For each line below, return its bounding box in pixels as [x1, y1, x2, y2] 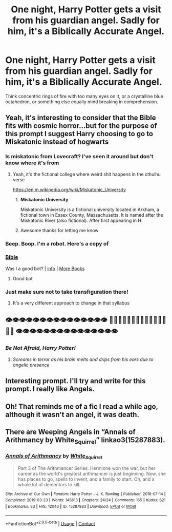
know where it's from [5, 159, 59, 166]
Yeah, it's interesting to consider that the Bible [5, 113, 156, 122]
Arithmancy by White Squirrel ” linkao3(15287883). [5, 435, 165, 446]
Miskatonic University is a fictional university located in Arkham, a [20, 206, 160, 213]
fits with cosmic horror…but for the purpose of [5, 122, 158, 130]
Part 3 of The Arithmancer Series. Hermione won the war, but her [17, 465, 156, 471]
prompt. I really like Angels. [5, 385, 95, 393]
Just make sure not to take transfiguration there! [5, 288, 129, 295]
